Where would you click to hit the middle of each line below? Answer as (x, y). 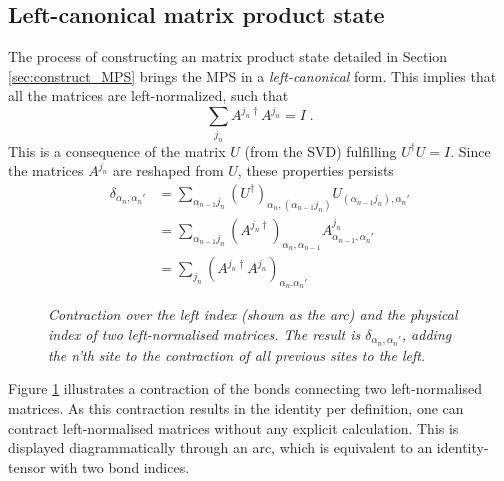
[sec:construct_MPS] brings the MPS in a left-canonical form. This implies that (252, 75)
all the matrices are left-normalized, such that (148, 95)
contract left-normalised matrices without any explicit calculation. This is (233, 427)
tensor (27, 466)
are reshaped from (168, 170)
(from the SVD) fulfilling (320, 150)
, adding (426, 333)
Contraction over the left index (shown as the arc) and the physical (253, 314)
